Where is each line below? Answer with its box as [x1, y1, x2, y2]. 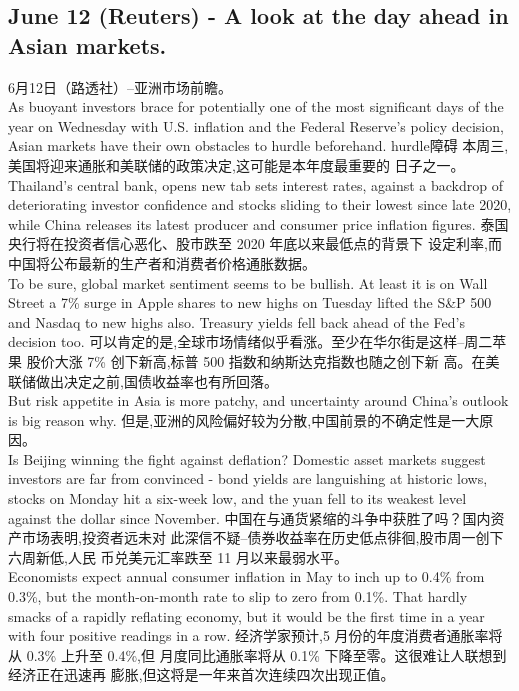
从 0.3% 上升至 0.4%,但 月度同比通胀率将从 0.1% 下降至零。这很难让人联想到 [8, 644, 507, 665]
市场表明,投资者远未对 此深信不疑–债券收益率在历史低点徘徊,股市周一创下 [21, 527, 504, 548]
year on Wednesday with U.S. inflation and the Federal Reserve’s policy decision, [8, 115, 504, 136]
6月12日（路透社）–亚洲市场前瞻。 [8, 76, 232, 97]
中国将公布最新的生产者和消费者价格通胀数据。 [8, 252, 316, 273]
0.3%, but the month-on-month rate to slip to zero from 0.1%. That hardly [8, 586, 468, 607]
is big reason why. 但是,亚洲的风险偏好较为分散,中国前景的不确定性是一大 [8, 409, 480, 430]
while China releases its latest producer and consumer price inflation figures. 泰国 [8, 213, 509, 234]
